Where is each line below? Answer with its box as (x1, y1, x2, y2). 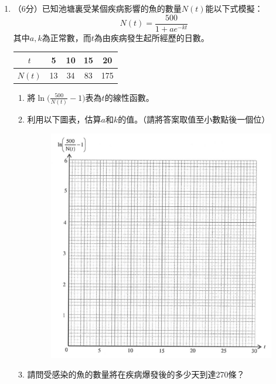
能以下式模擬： (205, 2, 263, 14)
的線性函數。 (104, 91, 154, 103)
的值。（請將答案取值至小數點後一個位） (118, 113, 270, 125)
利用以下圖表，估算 (27, 113, 101, 125)
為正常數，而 (42, 31, 91, 43)
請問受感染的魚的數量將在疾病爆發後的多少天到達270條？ (27, 368, 245, 380)
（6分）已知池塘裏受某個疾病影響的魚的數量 (13, 2, 182, 14)
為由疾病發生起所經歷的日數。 (94, 31, 209, 43)
